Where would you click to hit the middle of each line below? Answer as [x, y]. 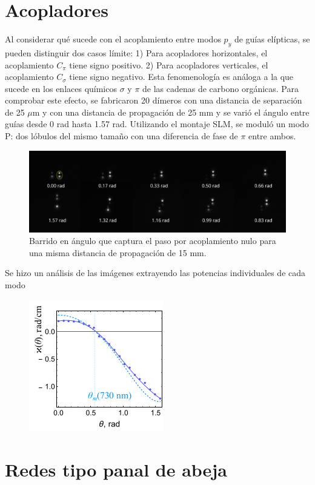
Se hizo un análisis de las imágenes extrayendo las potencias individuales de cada [155, 273]
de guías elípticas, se [272, 39]
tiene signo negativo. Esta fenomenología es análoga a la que [181, 77]
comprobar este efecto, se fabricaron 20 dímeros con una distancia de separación [154, 100]
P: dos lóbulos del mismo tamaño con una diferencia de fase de [121, 136]
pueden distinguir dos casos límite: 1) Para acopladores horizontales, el [136, 52]
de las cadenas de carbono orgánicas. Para [220, 88]
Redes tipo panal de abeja [116, 470]
